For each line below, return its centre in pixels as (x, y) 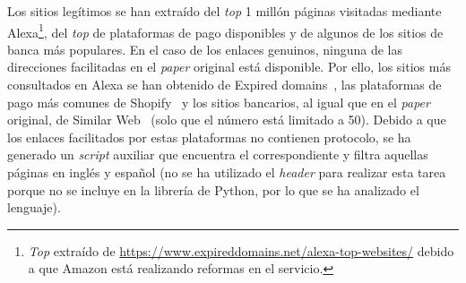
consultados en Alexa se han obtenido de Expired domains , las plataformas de (224, 85)
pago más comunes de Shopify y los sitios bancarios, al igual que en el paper (219, 102)
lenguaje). (34, 207)
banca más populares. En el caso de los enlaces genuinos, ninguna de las (205, 49)
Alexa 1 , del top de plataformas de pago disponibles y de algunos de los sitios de (225, 30)
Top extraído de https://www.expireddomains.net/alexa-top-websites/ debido (241, 250)
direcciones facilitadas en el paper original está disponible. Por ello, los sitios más (229, 67)
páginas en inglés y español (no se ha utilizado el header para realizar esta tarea (227, 172)
